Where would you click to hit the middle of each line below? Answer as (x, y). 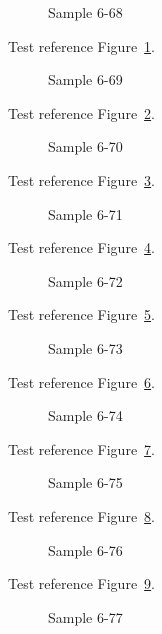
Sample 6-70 (85, 146)
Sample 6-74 (85, 415)
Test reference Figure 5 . (81, 314)
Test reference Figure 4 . (81, 247)
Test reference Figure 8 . (81, 515)
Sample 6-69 (85, 79)
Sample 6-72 (85, 280)
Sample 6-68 (85, 12)
